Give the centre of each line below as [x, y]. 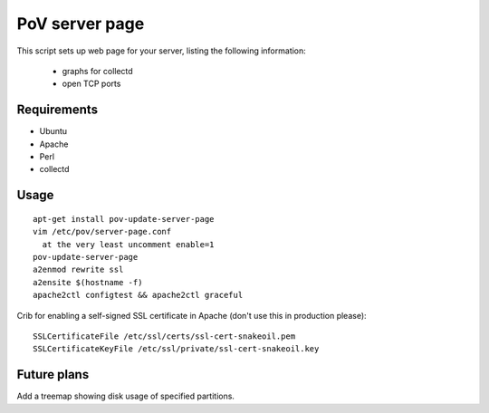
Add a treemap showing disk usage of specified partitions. [126, 396]
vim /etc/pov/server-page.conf [102, 232]
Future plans [53, 375]
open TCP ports [91, 84]
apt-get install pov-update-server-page [124, 219]
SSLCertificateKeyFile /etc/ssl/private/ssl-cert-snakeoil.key [176, 349]
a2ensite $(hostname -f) [88, 282]
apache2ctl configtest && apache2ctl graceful [138, 295]
